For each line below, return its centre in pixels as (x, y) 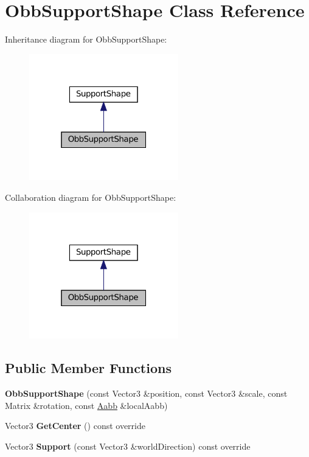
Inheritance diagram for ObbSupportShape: (86, 39)
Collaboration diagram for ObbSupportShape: (91, 197)
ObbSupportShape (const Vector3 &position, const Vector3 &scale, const (146, 393)
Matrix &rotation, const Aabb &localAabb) (86, 405)
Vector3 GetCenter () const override (75, 426)
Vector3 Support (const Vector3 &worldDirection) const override (128, 446)
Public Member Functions (88, 368)
